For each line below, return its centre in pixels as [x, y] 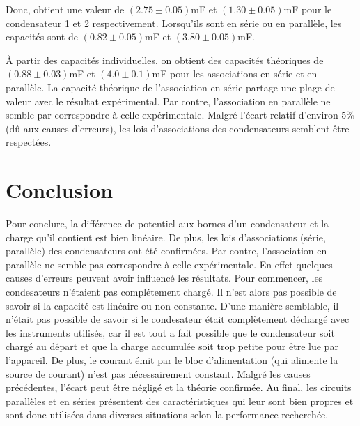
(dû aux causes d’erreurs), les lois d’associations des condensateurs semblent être [178, 128]
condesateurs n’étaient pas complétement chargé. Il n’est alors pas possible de [171, 292]
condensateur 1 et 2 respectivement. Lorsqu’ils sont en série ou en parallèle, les [174, 23]
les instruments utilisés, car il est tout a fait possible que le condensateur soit [170, 332]
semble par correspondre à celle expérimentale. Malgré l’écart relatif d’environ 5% [180, 115]
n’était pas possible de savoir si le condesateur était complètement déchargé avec [178, 319]
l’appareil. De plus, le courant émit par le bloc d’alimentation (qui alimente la [172, 360]
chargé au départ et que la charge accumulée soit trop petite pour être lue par [172, 346]
